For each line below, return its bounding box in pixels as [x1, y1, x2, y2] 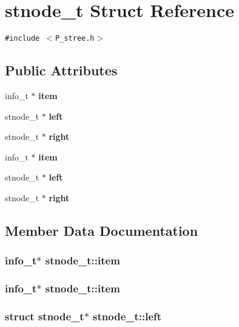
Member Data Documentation [5, 221, 198, 239]
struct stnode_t [5, 308, 84, 323]
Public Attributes [5, 61, 118, 80]
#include [5, 34, 40, 43]
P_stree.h [55, 34, 95, 43]
